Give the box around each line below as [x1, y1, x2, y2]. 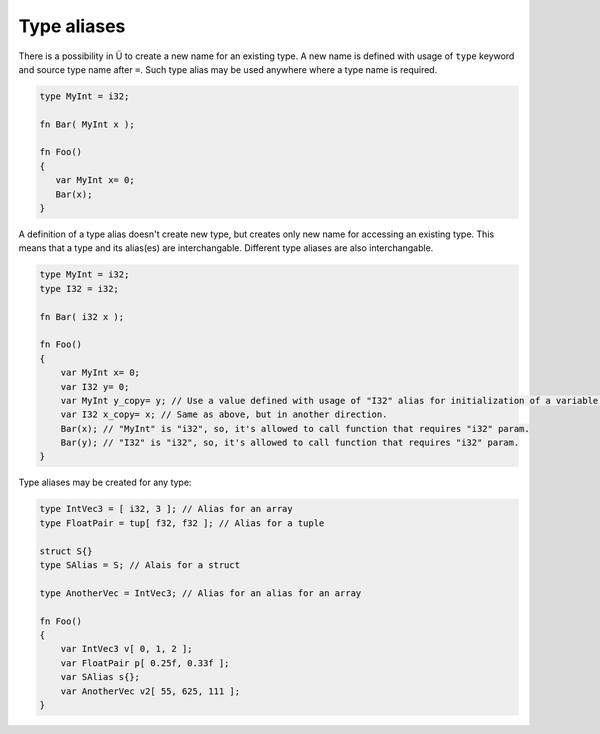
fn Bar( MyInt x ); [39, 118, 135, 130]
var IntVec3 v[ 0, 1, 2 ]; [60, 643, 194, 655]
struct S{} [39, 545, 93, 557]
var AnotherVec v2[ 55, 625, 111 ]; [60, 685, 240, 697]
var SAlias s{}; [60, 671, 140, 683]
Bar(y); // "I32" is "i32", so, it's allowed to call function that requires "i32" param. [60, 437, 520, 449]
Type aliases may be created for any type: [18, 476, 192, 489]
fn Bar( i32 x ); [39, 311, 125, 322]
